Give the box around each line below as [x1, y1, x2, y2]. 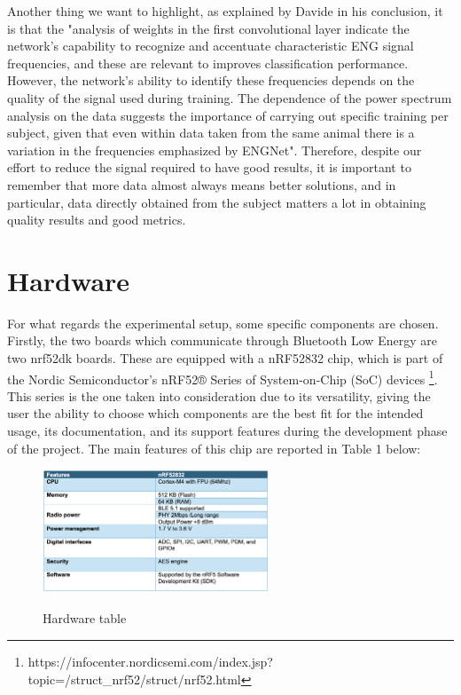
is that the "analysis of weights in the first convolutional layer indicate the [7, 19, 410, 37]
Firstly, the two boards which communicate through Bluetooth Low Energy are [7, 331, 437, 350]
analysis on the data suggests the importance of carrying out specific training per [7, 106, 449, 124]
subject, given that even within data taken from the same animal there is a [7, 123, 415, 142]
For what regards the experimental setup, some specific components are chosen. [7, 313, 439, 332]
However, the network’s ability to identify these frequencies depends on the [7, 71, 415, 90]
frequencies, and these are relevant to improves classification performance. [7, 53, 409, 72]
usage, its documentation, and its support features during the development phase [7, 422, 448, 440]
